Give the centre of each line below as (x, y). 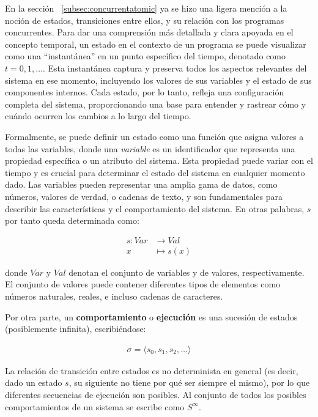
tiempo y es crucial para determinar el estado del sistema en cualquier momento (155, 172)
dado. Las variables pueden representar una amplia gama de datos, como (141, 184)
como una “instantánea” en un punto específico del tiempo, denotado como (146, 56)
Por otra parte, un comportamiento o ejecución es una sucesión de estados (151, 316)
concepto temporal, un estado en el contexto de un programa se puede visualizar (156, 44)
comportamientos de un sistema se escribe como (95, 406)
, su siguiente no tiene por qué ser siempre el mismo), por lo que (189, 382)
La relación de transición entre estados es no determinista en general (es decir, (152, 370)
